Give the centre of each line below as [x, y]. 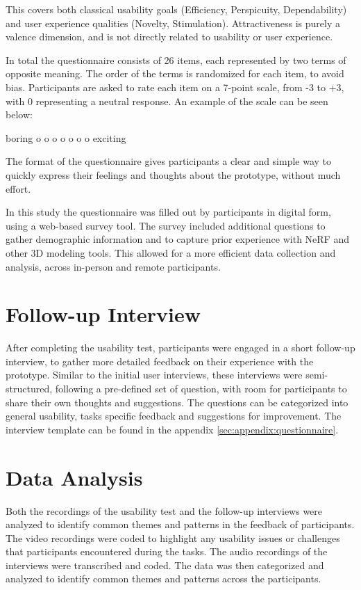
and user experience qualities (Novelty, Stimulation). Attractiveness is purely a [173, 23]
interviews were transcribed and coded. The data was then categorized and [165, 565]
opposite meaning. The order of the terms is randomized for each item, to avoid [175, 73]
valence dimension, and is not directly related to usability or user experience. [169, 37]
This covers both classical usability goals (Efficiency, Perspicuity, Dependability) [176, 9]
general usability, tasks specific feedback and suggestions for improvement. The [174, 416]
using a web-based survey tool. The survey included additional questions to [166, 225]
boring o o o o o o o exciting [66, 137]
